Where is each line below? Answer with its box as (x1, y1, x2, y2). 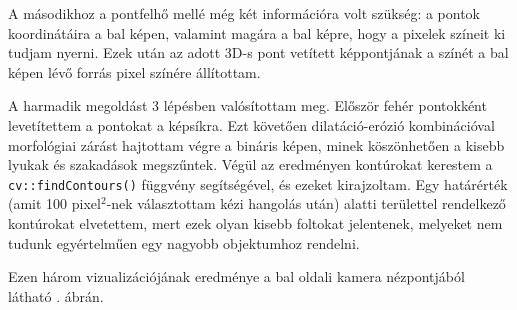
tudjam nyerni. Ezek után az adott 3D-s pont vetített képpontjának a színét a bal (8, 42, 509, 63)
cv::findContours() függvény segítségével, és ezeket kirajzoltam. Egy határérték (8, 173, 508, 194)
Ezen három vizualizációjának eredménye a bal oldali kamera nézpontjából (8, 266, 465, 287)
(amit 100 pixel (8, 193, 101, 214)
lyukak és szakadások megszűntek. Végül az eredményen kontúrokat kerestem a (8, 154, 493, 175)
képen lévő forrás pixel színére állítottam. (8, 61, 261, 82)
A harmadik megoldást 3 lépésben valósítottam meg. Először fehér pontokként (8, 95, 487, 116)
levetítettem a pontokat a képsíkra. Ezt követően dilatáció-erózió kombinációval (8, 114, 495, 135)
